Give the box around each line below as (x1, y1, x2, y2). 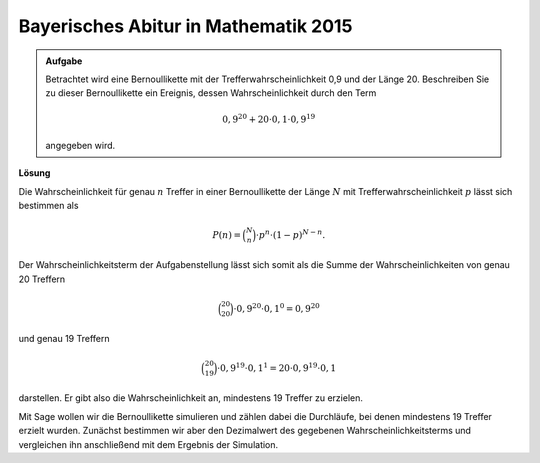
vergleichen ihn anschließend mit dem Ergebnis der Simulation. (18, 438, 279, 450)
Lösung (18, 167, 51, 179)
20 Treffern (18, 273, 66, 285)
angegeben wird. (45, 139, 116, 151)
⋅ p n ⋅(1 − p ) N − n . (255, 228, 326, 240)
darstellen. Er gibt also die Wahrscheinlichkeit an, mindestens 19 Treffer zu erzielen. (18, 392, 364, 404)
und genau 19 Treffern (18, 333, 110, 345)
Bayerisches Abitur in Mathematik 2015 (18, 15, 353, 37)
